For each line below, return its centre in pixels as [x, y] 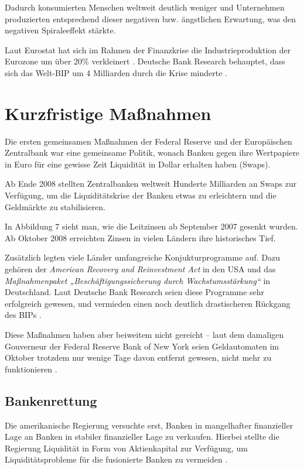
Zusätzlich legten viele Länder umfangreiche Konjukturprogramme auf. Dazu [143, 257]
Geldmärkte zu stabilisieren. [55, 206]
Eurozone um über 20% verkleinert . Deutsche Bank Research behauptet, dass [145, 61]
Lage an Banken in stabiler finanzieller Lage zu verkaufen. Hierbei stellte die [142, 437]
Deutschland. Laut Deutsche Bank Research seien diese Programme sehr [135, 292]
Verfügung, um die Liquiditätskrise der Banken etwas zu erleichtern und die [141, 195]
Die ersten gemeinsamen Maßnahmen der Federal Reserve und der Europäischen [148, 141]
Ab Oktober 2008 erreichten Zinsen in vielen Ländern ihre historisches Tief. [140, 237]
